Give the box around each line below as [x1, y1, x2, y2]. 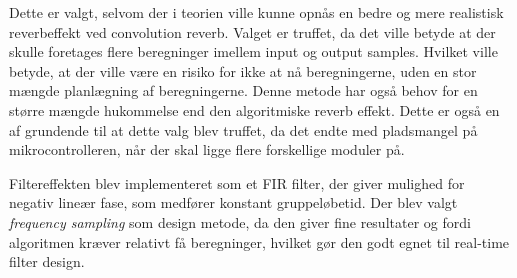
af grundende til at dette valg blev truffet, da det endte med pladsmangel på [9, 119, 478, 140]
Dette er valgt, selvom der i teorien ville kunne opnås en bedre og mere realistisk [9, 2, 504, 22]
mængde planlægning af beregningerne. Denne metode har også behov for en [9, 80, 478, 101]
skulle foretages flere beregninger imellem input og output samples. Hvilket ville [9, 41, 498, 62]
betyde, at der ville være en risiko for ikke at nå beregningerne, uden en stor [9, 60, 477, 81]
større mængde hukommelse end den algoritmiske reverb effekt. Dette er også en [9, 99, 500, 120]
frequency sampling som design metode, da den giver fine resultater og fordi [9, 211, 471, 232]
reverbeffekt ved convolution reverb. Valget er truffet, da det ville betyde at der [9, 21, 496, 42]
